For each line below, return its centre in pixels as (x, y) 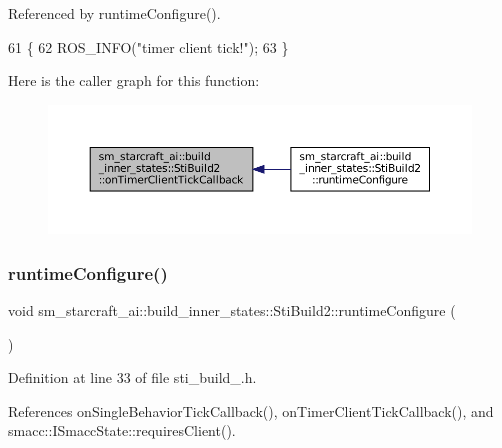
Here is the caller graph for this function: (134, 80)
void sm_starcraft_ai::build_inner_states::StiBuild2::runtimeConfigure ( (232, 309)
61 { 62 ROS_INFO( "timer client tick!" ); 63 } (148, 46)
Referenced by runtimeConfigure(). (114, 13)
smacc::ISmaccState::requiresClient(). (122, 430)
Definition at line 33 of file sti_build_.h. (132, 377)
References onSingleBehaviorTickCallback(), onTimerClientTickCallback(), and (251, 410)
